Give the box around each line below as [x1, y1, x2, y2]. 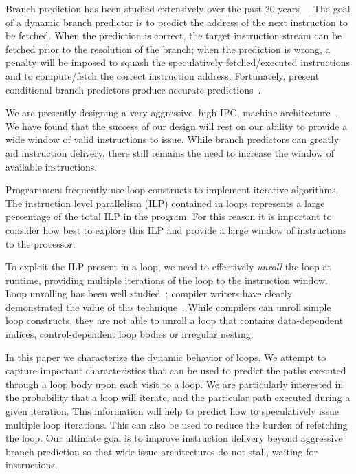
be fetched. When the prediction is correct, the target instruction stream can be [5, 28, 342, 43]
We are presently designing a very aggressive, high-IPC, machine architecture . [5, 105, 338, 120]
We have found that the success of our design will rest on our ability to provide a [5, 118, 348, 133]
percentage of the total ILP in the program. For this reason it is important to [5, 209, 332, 224]
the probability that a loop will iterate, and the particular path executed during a [5, 390, 351, 405]
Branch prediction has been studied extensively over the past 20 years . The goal [5, 1, 351, 15]
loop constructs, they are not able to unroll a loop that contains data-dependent [5, 313, 344, 327]
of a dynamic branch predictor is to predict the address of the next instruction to [5, 14, 348, 29]
